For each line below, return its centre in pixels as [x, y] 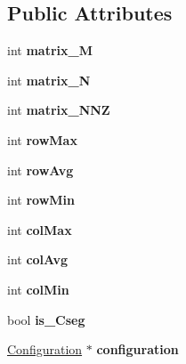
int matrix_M [50, 50]
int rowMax [42, 139]
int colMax [40, 229]
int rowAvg [40, 170]
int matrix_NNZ [59, 110]
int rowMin [41, 200]
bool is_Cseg [46, 319]
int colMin [38, 289]
